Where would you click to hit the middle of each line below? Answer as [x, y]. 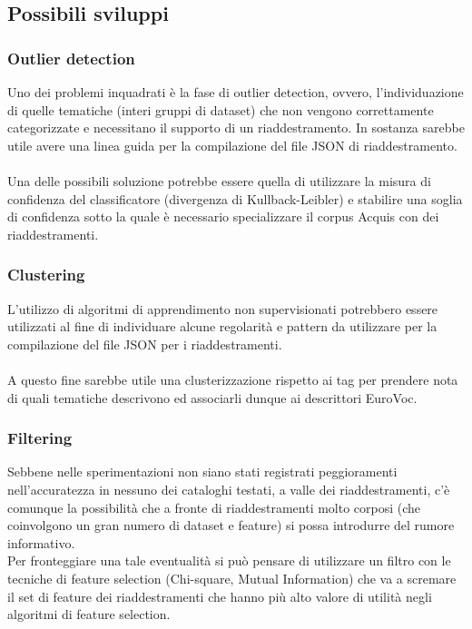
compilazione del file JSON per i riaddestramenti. [145, 344]
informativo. [41, 542]
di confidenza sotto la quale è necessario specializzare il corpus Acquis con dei [223, 216]
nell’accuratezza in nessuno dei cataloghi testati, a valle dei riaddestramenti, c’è [229, 489]
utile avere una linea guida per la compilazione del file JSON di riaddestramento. [232, 145]
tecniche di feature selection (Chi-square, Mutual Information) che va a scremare [232, 578]
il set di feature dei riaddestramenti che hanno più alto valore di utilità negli [220, 596]
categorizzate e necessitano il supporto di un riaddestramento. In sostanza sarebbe [236, 128]
